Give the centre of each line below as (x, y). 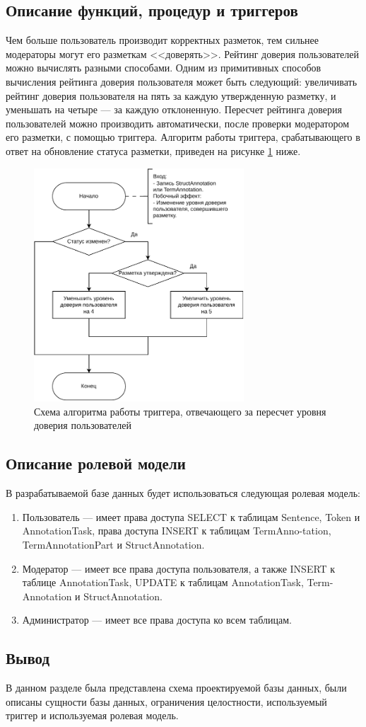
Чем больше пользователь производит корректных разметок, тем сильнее (162, 40)
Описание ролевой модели (96, 463)
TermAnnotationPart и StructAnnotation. (113, 545)
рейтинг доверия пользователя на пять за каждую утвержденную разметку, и (171, 95)
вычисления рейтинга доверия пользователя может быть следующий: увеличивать (182, 81)
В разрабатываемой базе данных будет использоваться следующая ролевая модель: (183, 493)
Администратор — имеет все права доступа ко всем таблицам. (157, 620)
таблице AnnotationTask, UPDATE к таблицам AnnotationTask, (163, 582)
